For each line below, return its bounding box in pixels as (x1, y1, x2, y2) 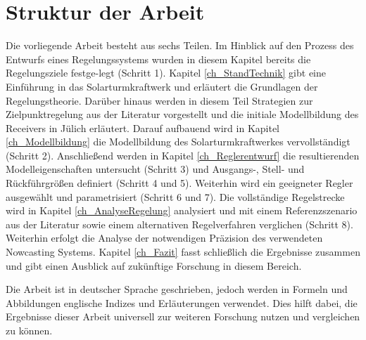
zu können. (6, 323, 53, 337)
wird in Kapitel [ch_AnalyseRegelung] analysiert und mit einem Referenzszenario (6, 203, 358, 218)
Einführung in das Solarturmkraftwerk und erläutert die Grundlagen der (6, 79, 318, 93)
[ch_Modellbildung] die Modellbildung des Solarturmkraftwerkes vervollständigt (6, 134, 351, 149)
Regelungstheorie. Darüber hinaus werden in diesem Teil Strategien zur (6, 93, 313, 107)
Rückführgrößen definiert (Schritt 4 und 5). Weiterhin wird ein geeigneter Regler (6, 176, 353, 190)
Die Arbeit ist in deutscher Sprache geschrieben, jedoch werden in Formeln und (6, 282, 348, 296)
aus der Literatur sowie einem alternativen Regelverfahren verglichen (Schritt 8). (6, 216, 353, 231)
